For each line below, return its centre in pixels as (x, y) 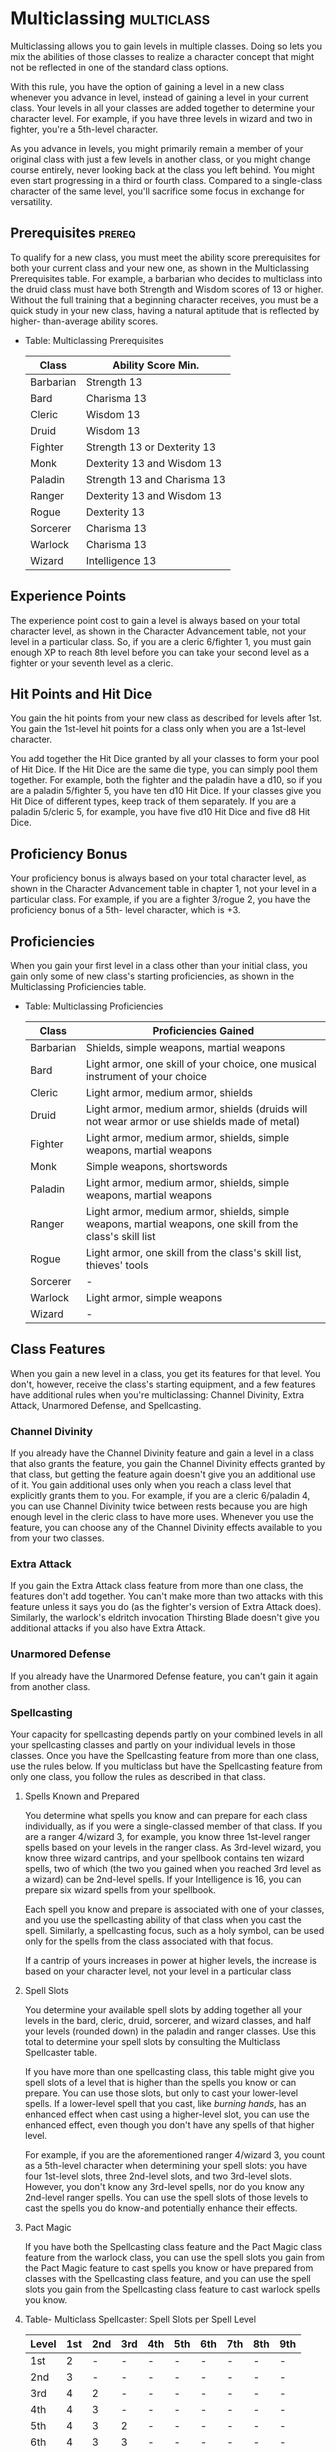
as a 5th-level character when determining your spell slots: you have (166, 2165)
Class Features (58, 1349)
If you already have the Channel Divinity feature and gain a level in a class (162, 1453)
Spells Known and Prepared (82, 1796)
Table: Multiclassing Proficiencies (94, 1006)
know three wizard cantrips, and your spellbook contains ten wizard (164, 1858)
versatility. (31, 201)
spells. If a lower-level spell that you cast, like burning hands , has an (165, 2103)
